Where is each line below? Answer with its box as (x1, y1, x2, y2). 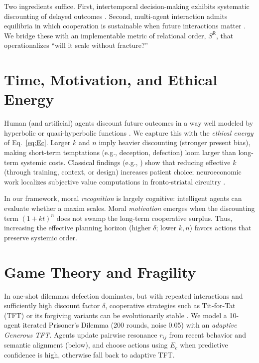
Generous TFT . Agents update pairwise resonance (4, 329, 157, 340)
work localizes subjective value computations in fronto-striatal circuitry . (4, 176, 226, 186)
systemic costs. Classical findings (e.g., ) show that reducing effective (20, 157, 231, 167)
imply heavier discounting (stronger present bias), (99, 137, 251, 148)
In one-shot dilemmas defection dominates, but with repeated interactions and (4, 290, 243, 301)
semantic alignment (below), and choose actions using (4, 340, 168, 350)
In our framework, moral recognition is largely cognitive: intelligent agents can (4, 193, 242, 203)
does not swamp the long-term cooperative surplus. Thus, (56, 212, 233, 223)
